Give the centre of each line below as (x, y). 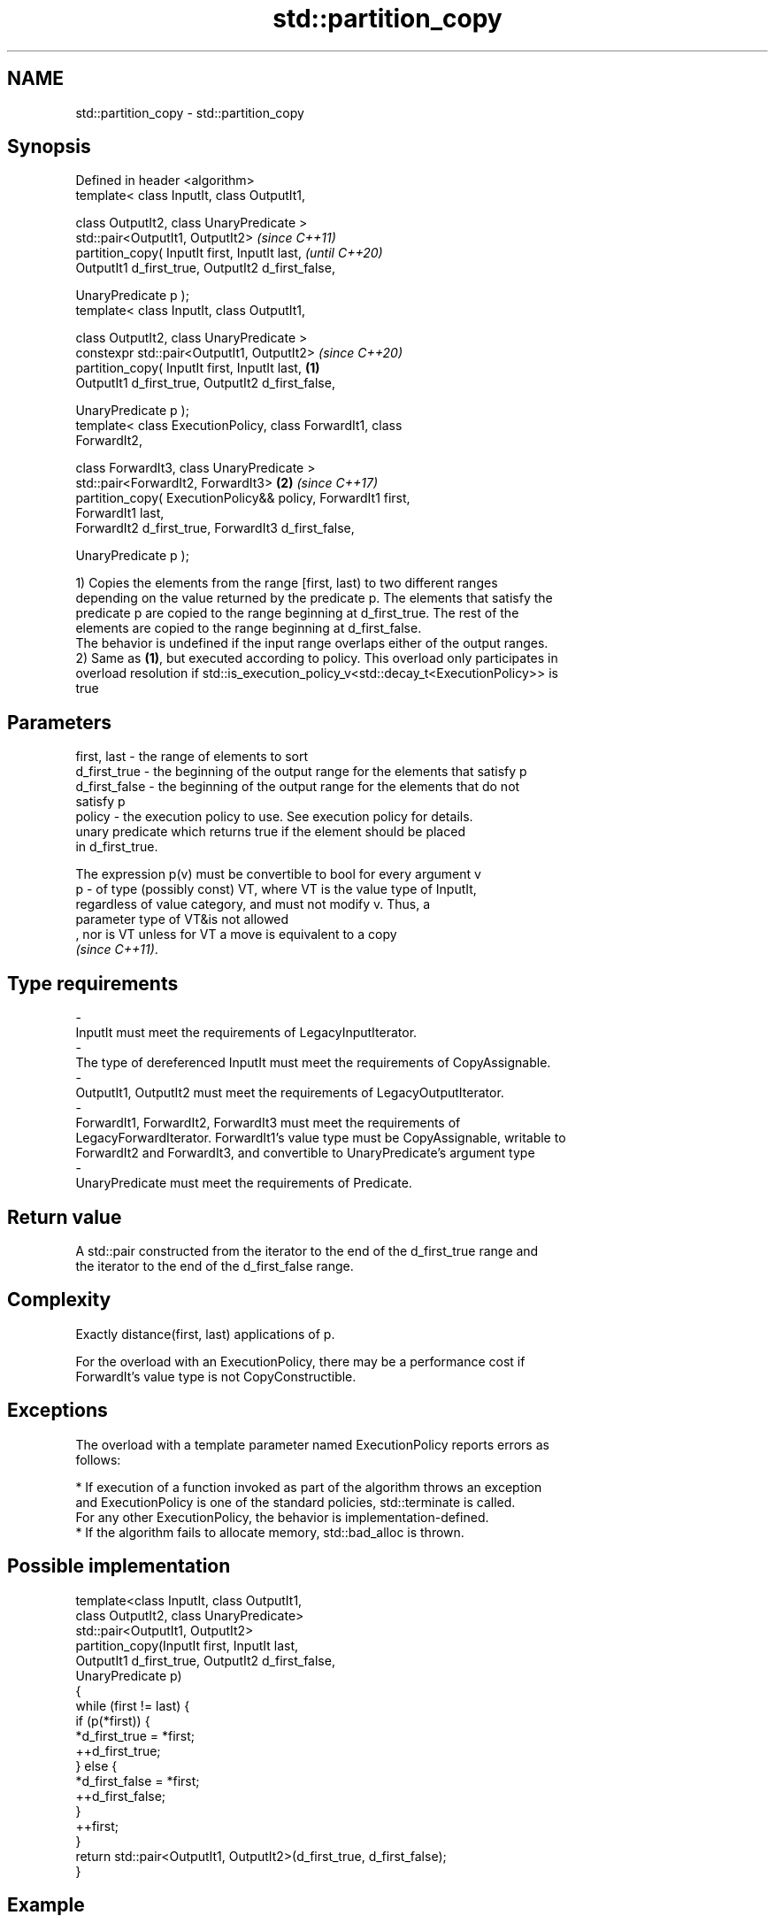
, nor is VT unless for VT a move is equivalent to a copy (236, 935)
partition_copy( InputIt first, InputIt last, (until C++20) (229, 253)
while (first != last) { (133, 1705)
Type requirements (93, 983)
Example (46, 1904)
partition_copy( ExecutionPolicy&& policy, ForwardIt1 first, (243, 498)
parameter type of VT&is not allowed (182, 919)
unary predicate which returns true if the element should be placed (270, 832)
